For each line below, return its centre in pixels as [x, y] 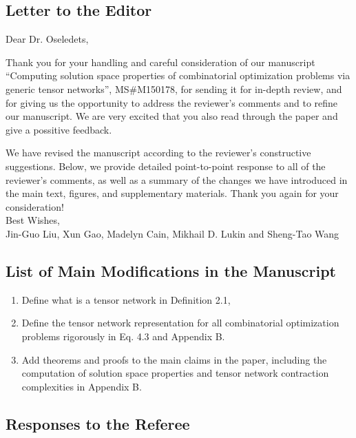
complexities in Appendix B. [82, 386]
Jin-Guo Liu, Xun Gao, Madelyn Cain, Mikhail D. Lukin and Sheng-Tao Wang [172, 233]
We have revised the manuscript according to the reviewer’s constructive [158, 153]
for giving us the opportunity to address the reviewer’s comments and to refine [172, 102]
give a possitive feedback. [59, 129]
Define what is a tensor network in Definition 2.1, [126, 299]
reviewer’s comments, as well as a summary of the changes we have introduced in [177, 179]
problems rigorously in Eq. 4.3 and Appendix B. [123, 336]
